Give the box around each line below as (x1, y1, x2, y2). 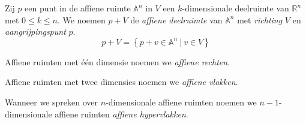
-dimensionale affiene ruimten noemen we (106, 95, 257, 108)
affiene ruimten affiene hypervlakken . (55, 107, 188, 120)
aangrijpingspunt (5, 25, 66, 38)
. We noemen (58, 13, 106, 26)
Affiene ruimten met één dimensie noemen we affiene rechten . (5, 55, 230, 68)
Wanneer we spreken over (5, 95, 98, 108)
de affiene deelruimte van (130, 13, 223, 26)
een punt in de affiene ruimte (25, 2, 131, 14)
